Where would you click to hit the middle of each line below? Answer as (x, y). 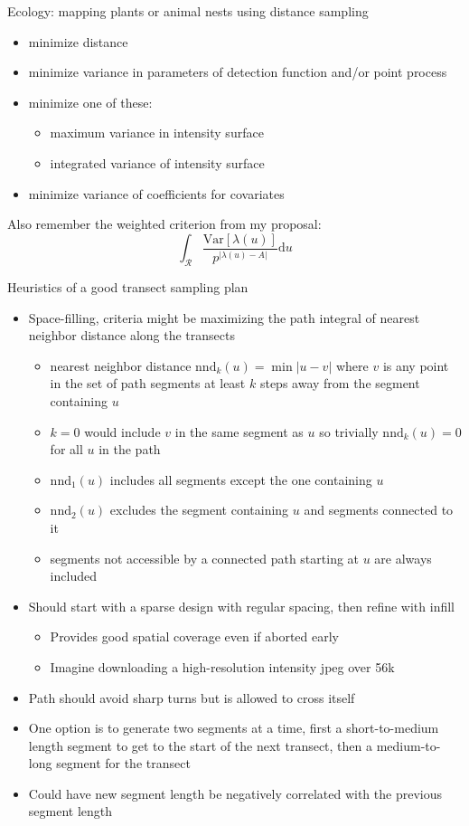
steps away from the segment (340, 383)
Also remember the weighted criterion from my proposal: (164, 224)
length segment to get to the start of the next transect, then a (201, 745)
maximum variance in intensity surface (157, 133)
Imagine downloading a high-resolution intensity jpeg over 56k (222, 666)
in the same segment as (239, 431)
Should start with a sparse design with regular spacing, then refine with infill (241, 606)
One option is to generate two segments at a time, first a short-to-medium (234, 728)
